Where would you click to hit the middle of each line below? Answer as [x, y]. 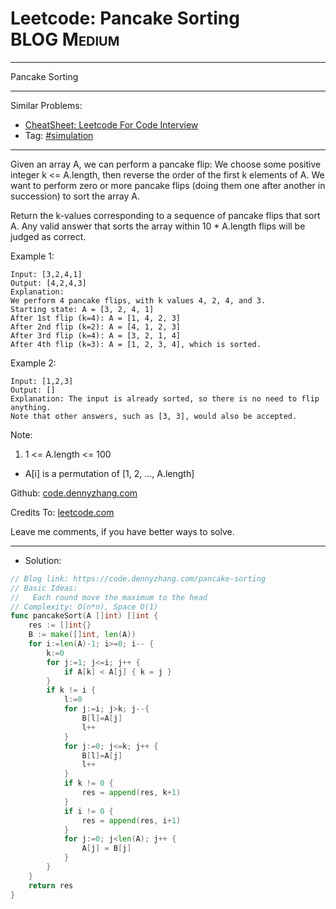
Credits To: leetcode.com [62, 512]
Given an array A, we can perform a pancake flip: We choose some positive [166, 164]
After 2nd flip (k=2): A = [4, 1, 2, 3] [96, 327]
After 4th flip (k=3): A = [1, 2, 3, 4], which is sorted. [136, 344]
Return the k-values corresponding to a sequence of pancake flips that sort [165, 215]
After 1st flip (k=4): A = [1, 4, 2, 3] [96, 318]
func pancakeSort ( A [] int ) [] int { [84, 616]
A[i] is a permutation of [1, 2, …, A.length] [109, 473]
